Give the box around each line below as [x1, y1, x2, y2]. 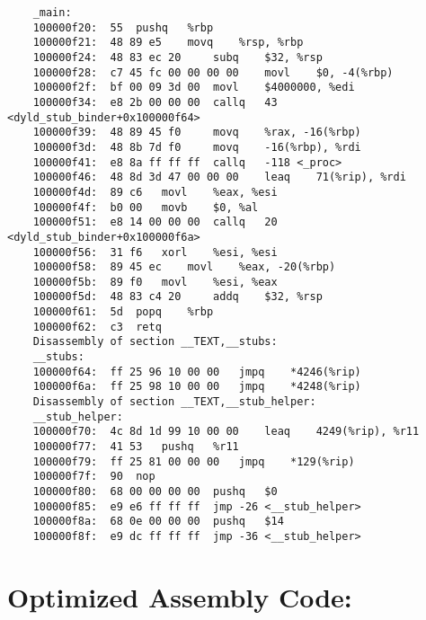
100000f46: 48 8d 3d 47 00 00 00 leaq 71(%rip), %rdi [32, 171, 406, 184]
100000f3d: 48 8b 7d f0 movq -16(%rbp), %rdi [32, 140, 361, 154]
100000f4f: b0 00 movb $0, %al [32, 200, 259, 214]
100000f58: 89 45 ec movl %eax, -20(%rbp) [32, 261, 336, 274]
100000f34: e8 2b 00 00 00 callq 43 [32, 95, 278, 109]
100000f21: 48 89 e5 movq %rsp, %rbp [32, 36, 304, 49]
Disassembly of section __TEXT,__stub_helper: [32, 395, 316, 409]
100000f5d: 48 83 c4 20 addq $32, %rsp [32, 290, 323, 304]
